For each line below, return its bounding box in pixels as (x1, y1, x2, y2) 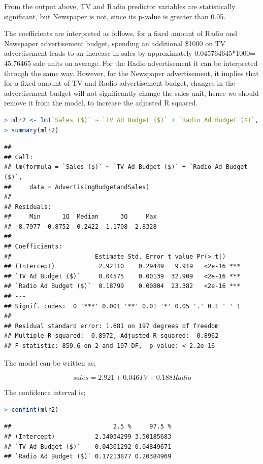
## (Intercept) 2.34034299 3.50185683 (4, 433, 172, 440)
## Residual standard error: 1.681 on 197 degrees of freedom (4, 322, 219, 330)
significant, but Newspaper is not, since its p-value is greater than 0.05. (4, 11, 226, 21)
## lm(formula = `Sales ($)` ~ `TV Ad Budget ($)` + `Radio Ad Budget (4, 163, 248, 171)
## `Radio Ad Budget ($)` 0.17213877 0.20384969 (4, 453, 172, 460)
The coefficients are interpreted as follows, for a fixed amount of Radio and (4, 28, 238, 39)
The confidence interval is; (4, 387, 86, 398)
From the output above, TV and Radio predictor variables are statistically (4, 1, 236, 11)
